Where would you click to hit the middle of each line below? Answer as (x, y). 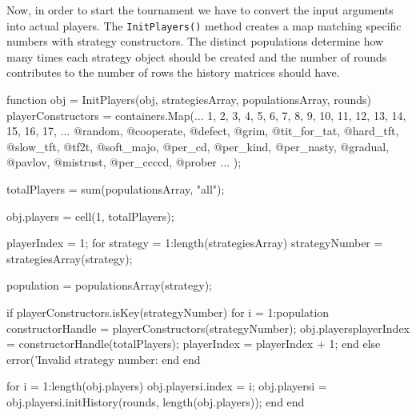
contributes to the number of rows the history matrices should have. (173, 72)
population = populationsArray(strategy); (110, 285)
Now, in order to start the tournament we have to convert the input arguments (200, 10)
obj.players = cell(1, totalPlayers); (90, 216)
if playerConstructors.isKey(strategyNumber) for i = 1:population (168, 312)
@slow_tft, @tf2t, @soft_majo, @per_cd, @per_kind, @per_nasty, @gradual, (198, 146)
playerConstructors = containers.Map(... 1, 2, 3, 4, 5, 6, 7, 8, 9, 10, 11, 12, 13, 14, (206, 115)
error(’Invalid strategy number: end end (104, 359)
